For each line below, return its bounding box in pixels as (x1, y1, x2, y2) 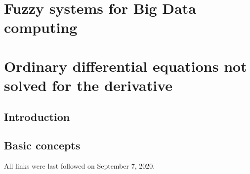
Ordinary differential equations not (4, 56, 247, 76)
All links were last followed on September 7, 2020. (4, 161, 155, 171)
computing (4, 17, 78, 37)
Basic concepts (4, 138, 81, 153)
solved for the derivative (4, 75, 173, 95)
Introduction (4, 109, 70, 124)
